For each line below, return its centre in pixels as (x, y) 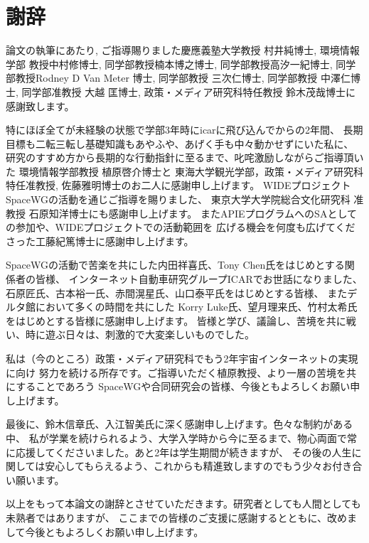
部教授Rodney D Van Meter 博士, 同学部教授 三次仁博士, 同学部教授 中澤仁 (178, 78)
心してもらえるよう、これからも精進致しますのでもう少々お (194, 466)
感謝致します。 (40, 106)
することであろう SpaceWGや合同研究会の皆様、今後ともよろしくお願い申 (188, 386)
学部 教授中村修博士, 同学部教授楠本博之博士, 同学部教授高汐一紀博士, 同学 (181, 64)
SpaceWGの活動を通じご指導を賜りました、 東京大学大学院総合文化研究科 (178, 199)
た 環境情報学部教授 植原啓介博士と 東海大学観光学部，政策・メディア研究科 (185, 171)
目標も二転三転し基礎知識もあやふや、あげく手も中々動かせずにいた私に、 (180, 143)
